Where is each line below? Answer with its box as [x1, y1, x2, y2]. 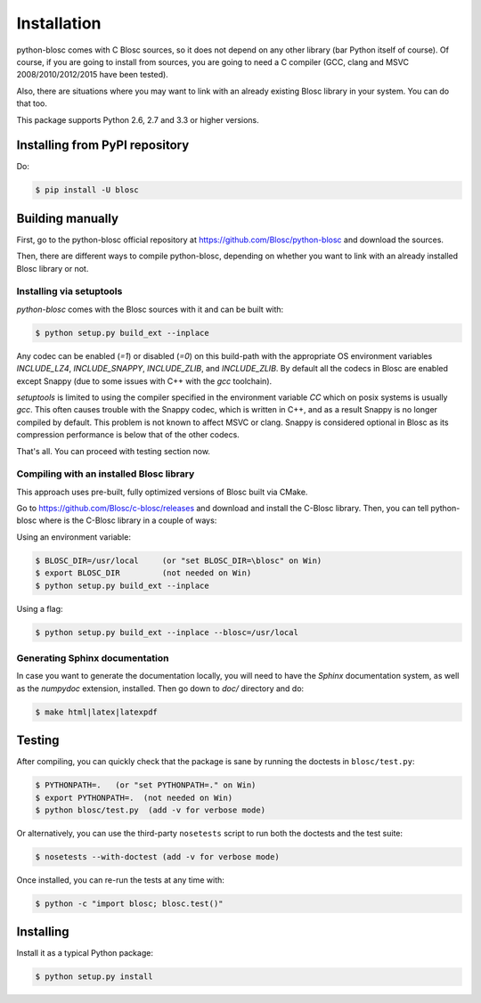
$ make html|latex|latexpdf [35, 706, 158, 717]
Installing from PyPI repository [16, 138, 190, 153]
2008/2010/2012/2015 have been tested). [16, 69, 168, 80]
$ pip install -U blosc [35, 185, 140, 195]
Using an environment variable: [16, 531, 131, 542]
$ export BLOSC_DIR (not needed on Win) [35, 568, 252, 578]
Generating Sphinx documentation [16, 651, 169, 664]
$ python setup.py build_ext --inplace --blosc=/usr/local [35, 627, 298, 637]
